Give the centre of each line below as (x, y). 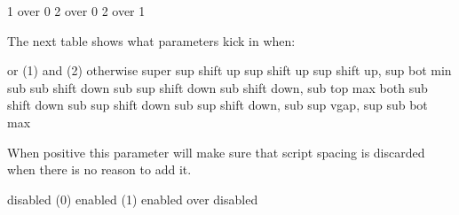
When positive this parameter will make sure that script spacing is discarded (216, 152)
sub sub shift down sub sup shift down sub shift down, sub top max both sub (218, 87)
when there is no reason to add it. (99, 169)
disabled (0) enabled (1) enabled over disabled (133, 199)
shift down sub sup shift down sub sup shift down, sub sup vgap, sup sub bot (218, 105)
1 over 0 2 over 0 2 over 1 (76, 11)
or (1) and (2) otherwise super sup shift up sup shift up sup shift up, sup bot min (229, 70)
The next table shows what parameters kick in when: (151, 40)
